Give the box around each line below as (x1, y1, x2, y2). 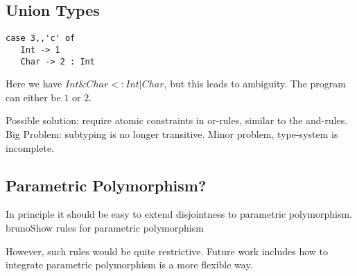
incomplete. (6, 140, 54, 155)
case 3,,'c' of (6, 33, 76, 44)
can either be (6, 89, 61, 104)
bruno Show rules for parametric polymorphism (6, 220, 204, 234)
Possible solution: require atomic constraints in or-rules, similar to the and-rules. (6, 113, 348, 128)
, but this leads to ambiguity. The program (164, 76, 346, 91)
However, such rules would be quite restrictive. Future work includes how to (6, 243, 329, 258)
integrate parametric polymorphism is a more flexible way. (6, 257, 253, 272)
